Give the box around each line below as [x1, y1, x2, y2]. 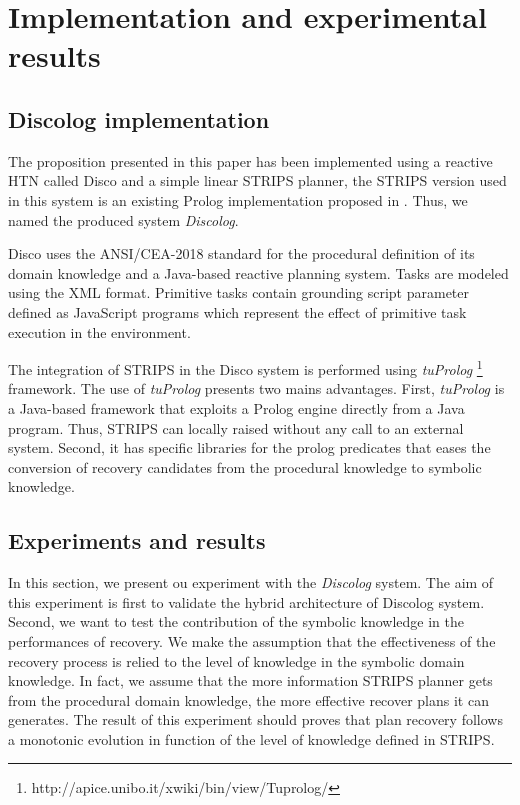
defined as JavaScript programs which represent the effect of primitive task [8, 301, 467, 322]
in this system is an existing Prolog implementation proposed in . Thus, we [8, 189, 468, 210]
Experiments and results [8, 525, 266, 556]
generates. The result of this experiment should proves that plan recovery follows [8, 709, 503, 730]
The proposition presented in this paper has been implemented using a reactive [8, 150, 493, 171]
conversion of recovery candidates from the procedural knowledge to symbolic [8, 456, 482, 477]
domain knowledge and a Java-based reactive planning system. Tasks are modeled [8, 262, 509, 283]
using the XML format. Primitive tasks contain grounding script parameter [8, 282, 470, 303]
